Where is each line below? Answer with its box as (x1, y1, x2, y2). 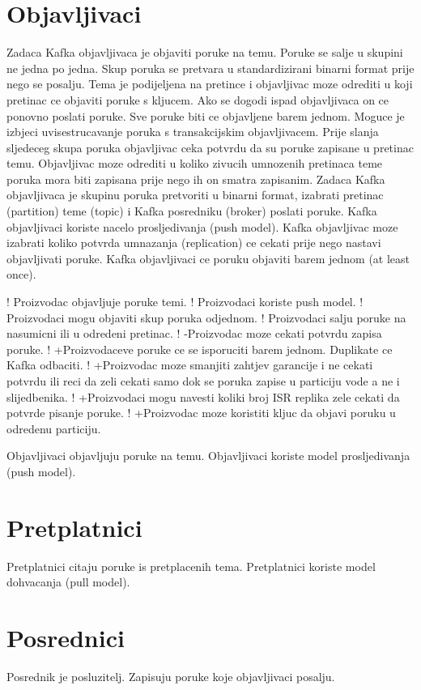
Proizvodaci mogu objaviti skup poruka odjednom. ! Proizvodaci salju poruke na (6, 309, 406, 326)
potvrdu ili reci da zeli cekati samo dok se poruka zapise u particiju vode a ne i (6, 373, 400, 389)
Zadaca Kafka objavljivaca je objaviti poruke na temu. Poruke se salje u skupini (6, 44, 403, 61)
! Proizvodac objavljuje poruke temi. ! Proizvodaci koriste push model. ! (6, 293, 364, 310)
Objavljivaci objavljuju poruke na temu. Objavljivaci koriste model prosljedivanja (6, 447, 410, 464)
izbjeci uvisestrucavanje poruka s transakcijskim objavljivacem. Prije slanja (6, 123, 379, 140)
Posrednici (6, 621, 125, 654)
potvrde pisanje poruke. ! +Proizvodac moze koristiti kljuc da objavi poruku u (6, 404, 396, 421)
